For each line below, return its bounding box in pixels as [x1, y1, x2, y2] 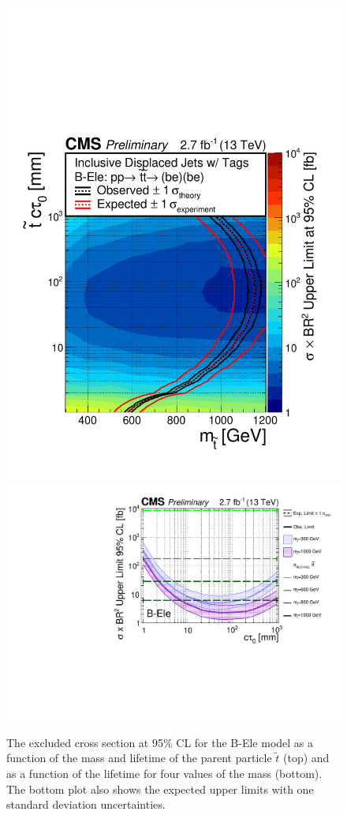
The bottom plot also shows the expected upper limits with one [6, 780, 314, 797]
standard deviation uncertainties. [6, 796, 166, 813]
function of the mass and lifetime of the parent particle [6, 749, 272, 766]
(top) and [283, 749, 330, 766]
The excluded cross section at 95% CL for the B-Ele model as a [6, 734, 314, 750]
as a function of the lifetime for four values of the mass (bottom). [6, 764, 323, 781]
